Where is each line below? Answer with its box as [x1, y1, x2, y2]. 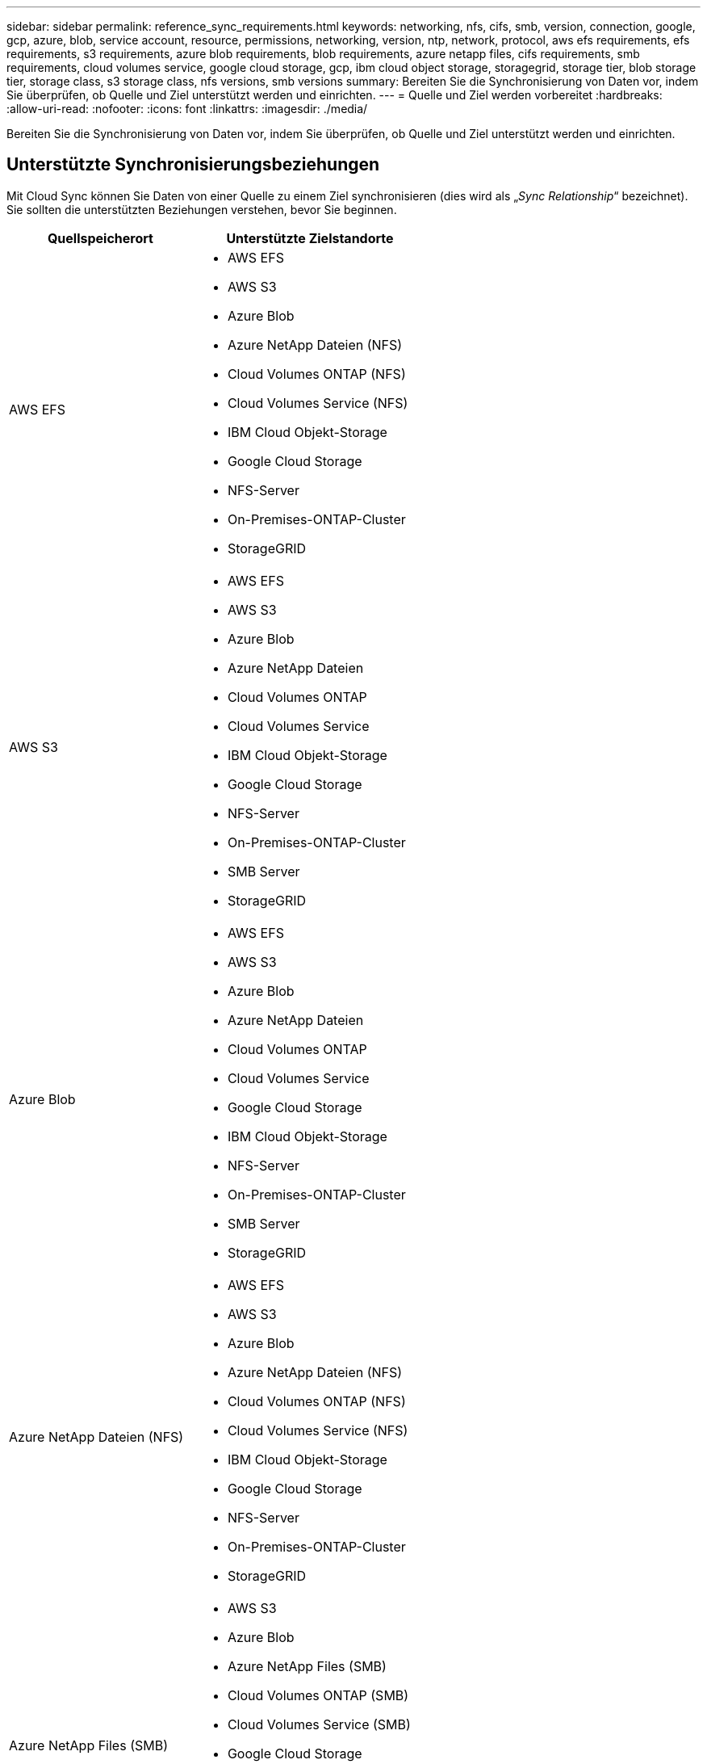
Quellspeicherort [47, 229, 153, 246]
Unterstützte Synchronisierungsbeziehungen [6, 154, 380, 175]
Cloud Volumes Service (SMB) [227, 1716, 411, 1732]
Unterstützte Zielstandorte [226, 229, 394, 246]
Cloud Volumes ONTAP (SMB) [227, 1686, 409, 1703]
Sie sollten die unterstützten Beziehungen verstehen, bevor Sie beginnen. [6, 202, 397, 216]
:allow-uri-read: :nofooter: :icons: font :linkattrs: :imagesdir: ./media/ [6, 102, 368, 115]
